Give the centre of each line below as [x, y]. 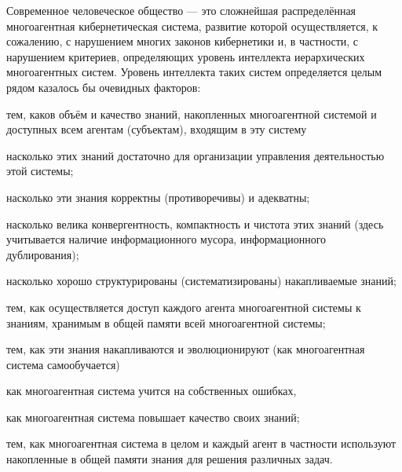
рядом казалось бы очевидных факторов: [104, 87]
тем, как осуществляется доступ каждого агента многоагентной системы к [184, 307]
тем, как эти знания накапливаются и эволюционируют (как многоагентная [186, 349]
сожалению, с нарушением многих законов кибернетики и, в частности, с [183, 41]
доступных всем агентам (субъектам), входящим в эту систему [157, 129]
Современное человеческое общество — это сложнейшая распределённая [181, 10]
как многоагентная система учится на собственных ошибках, [152, 391]
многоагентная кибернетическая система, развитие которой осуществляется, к [192, 26]
